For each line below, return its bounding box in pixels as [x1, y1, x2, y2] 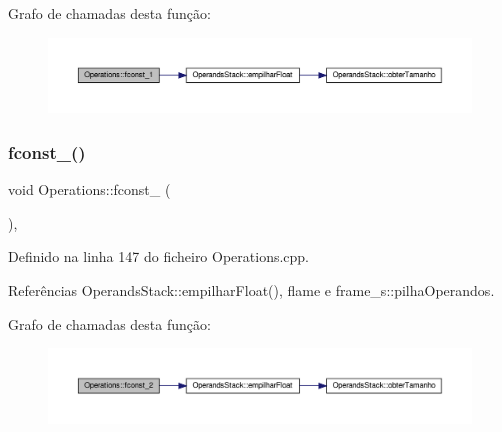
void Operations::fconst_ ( [8, 179, 171, 200]
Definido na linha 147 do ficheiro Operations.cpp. [8, 246, 310, 267]
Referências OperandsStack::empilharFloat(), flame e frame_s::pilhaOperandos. [8, 279, 495, 300]
